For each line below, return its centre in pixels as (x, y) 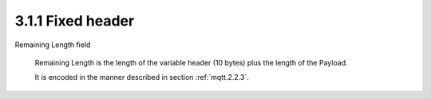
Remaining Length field (53, 45)
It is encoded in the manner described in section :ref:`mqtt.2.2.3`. (142, 77)
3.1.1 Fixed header (75, 21)
